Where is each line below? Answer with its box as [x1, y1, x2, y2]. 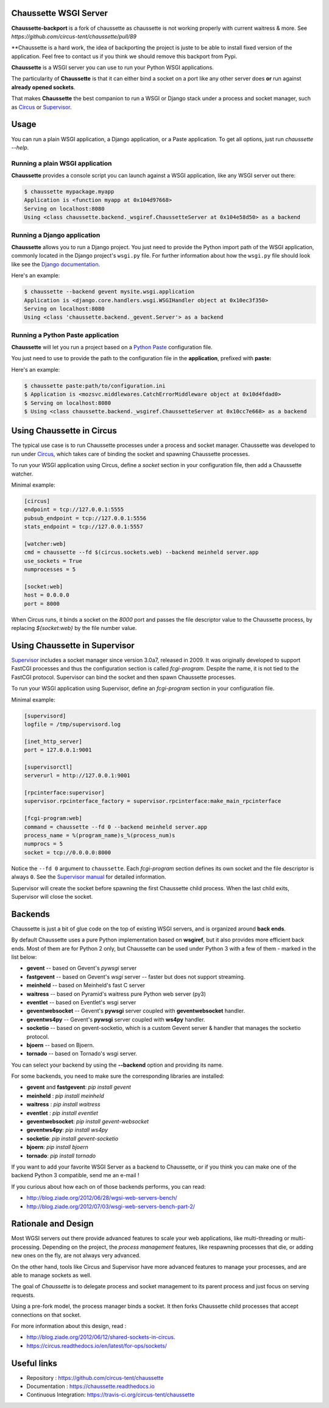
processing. [11, 1243, 41, 1250]
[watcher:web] [24, 540, 66, 547]
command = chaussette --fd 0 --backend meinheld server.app [24, 823, 208, 830]
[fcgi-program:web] [24, 815, 82, 822]
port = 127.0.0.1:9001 [24, 747, 92, 753]
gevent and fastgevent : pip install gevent [26, 1084, 131, 1091]
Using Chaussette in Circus [11, 426, 117, 436]
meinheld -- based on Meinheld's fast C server [26, 982, 146, 989]
